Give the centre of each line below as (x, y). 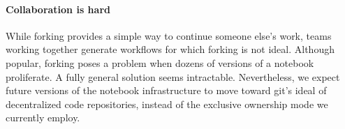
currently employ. (43, 117)
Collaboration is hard (58, 9)
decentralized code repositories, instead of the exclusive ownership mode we (167, 104)
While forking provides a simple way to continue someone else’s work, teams (169, 35)
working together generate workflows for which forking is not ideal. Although (170, 49)
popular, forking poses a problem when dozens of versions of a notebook (160, 62)
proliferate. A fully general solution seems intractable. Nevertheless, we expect (173, 76)
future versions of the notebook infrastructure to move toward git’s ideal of (166, 90)
